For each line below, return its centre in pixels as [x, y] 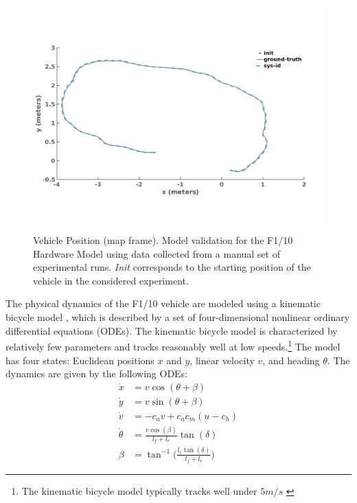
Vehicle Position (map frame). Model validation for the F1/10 [163, 240]
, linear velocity [222, 360]
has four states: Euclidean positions [80, 360]
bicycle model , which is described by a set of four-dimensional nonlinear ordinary [178, 317]
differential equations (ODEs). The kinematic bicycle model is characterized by [172, 330]
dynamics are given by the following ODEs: [97, 373]
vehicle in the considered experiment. [111, 280]
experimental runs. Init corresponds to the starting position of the [172, 267]
